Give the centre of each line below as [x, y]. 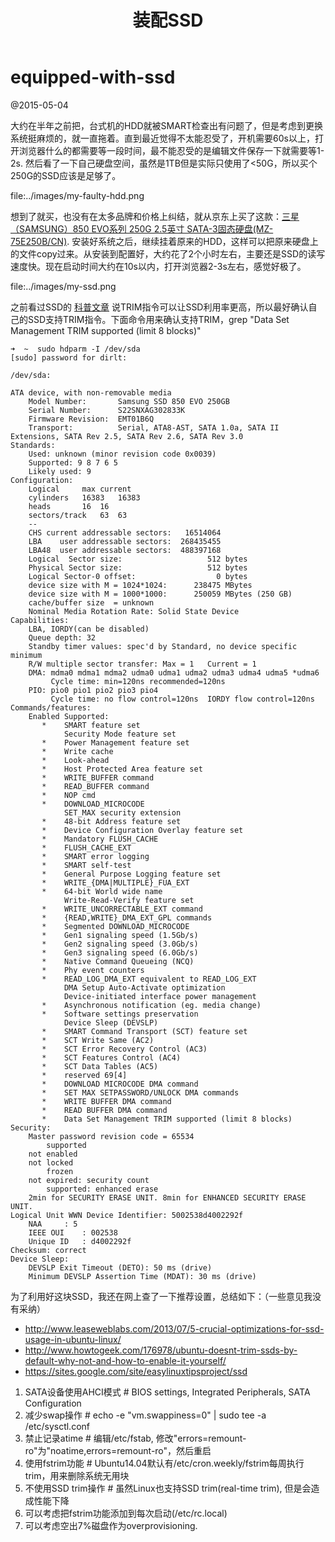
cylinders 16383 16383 [84, 497]
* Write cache [77, 751]
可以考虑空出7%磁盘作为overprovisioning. [111, 1525]
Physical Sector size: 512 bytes [138, 567]
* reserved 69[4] [84, 1075]
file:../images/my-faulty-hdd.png [77, 195]
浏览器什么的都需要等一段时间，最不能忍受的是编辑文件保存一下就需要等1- [171, 150]
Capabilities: [40, 620]
